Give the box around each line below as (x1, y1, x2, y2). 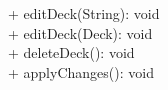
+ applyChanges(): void (8, 61, 154, 82)
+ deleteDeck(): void (8, 42, 135, 63)
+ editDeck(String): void (8, 3, 160, 23)
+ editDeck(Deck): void (8, 22, 153, 43)
